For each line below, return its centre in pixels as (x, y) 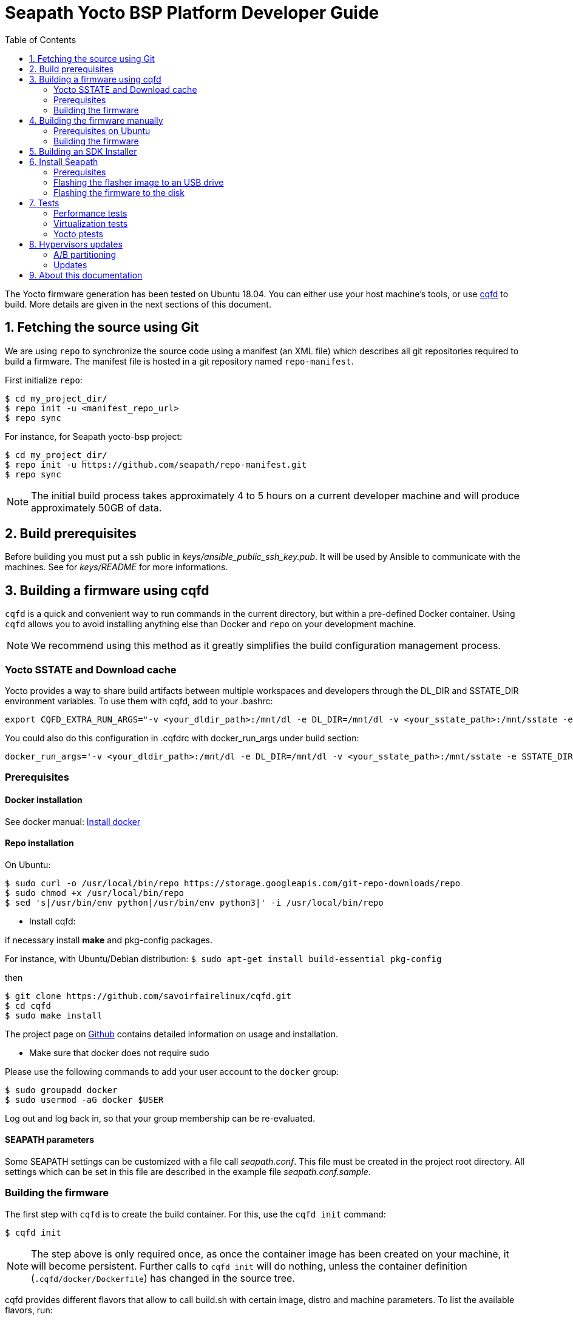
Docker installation (44, 800)
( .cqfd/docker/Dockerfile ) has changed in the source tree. (163, 1278)
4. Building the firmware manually (96, 120)
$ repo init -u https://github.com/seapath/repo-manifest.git (156, 464)
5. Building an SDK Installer (83, 151)
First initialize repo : (44, 380)
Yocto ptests (78, 234)
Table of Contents (41, 39)
